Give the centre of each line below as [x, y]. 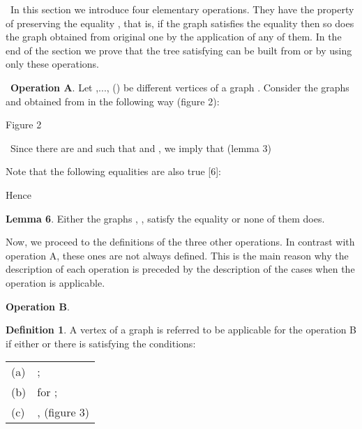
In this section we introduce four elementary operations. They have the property [182, 9]
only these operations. [52, 64]
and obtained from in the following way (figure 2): [113, 101]
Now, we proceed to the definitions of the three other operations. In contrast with [180, 242]
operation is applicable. [55, 282]
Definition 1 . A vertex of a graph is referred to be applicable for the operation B [181, 330]
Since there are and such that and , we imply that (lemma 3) [141, 148]
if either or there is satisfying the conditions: [101, 343]
